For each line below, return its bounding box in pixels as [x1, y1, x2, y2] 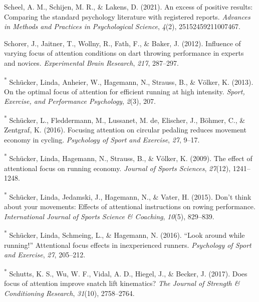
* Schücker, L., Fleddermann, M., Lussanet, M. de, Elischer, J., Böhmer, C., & [4, 113, 245, 125]
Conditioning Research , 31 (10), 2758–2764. [4, 287, 135, 298]
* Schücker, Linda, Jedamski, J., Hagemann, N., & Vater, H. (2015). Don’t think [4, 190, 251, 202]
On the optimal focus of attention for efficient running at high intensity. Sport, [4, 86, 245, 96]
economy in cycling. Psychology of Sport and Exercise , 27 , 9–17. [4, 134, 200, 144]
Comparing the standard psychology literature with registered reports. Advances [4, 11, 250, 22]
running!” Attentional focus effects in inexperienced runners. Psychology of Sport [4, 239, 251, 250]
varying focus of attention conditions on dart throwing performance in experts [4, 48, 244, 58]
